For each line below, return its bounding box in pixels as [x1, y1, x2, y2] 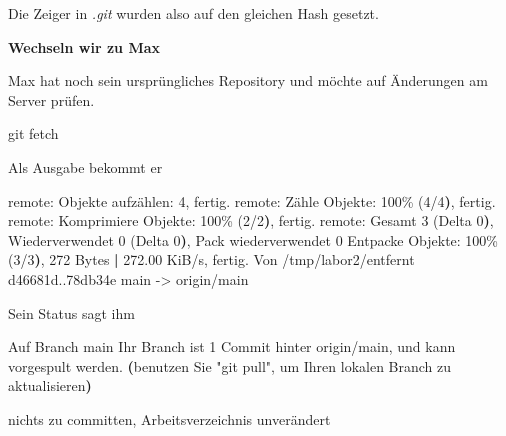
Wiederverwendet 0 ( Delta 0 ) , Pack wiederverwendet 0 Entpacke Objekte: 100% [8, 229, 499, 250]
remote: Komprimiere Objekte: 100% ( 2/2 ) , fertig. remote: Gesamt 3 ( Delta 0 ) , [8, 210, 494, 231]
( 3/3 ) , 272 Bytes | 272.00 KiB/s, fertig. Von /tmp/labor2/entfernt [8, 249, 415, 270]
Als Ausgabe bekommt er [8, 156, 163, 177]
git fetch [8, 123, 59, 144]
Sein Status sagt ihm [8, 302, 135, 323]
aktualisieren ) [8, 375, 92, 396]
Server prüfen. [8, 89, 95, 110]
